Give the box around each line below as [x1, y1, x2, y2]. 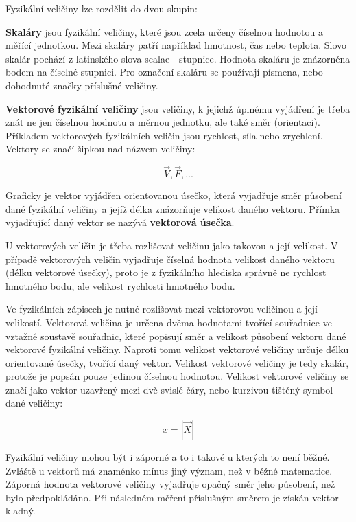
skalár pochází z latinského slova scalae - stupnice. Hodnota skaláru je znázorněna [5, 51, 351, 65]
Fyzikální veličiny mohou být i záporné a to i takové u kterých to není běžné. [5, 450, 330, 464]
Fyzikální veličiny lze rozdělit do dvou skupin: [5, 1, 198, 15]
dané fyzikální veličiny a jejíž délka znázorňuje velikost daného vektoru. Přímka [5, 201, 340, 216]
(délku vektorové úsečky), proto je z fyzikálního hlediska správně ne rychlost [5, 265, 327, 280]
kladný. [5, 503, 36, 518]
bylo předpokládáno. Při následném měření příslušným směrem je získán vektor [5, 490, 339, 504]
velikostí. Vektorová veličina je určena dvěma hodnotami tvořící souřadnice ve [5, 315, 332, 329]
